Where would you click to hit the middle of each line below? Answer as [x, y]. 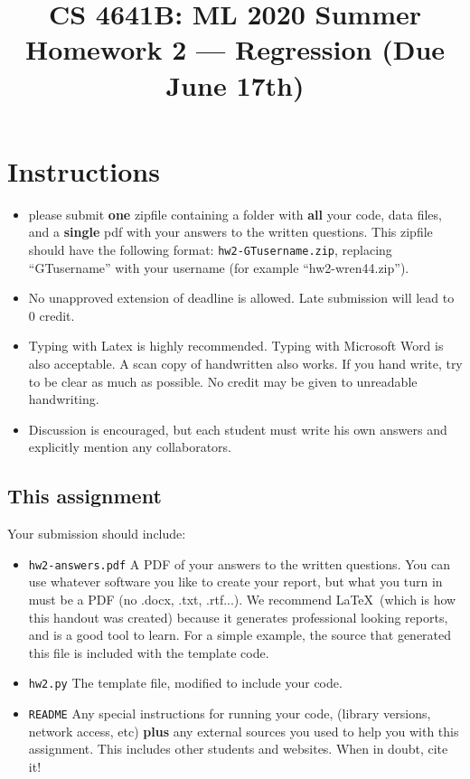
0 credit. [52, 315]
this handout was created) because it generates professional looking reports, [238, 617]
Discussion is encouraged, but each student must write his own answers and [238, 429]
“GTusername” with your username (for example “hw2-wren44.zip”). [219, 267]
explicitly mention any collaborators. [130, 447]
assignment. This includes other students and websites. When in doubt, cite [238, 749]
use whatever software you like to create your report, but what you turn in [235, 582]
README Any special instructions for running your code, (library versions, [230, 713]
